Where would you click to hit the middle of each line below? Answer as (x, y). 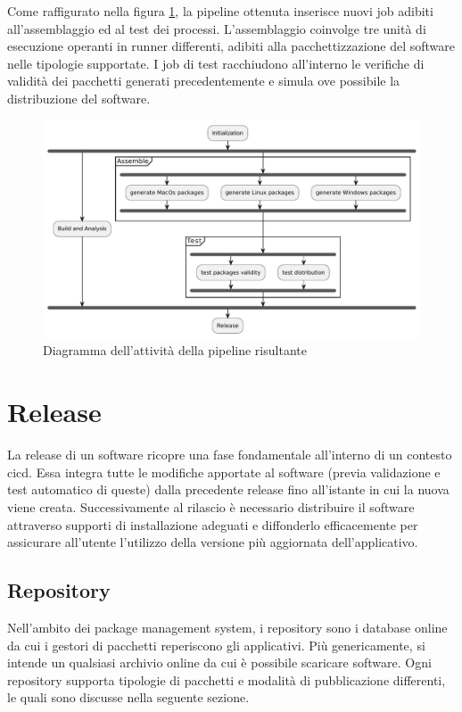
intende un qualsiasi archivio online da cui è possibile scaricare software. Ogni (219, 662)
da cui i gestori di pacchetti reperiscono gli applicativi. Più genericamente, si (216, 645)
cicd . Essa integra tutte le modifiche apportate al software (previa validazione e (224, 472)
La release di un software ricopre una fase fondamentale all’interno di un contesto (230, 455)
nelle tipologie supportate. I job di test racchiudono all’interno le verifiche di (216, 63)
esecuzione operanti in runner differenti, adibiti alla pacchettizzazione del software (231, 46)
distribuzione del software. (79, 98)
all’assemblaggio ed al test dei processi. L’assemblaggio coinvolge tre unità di (217, 28)
